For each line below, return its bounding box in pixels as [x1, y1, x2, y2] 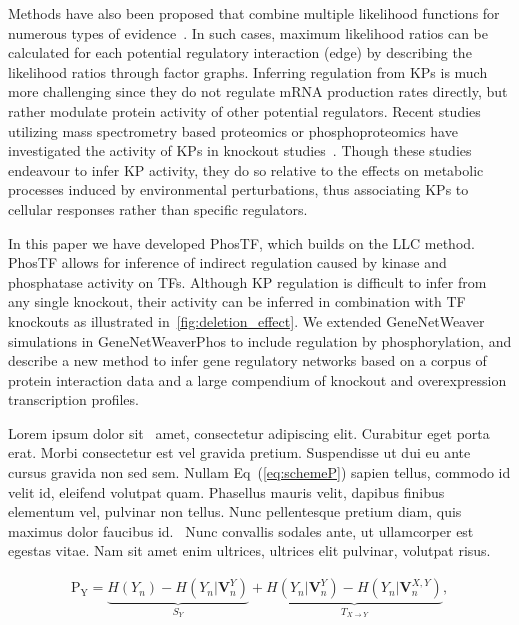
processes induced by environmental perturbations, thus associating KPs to [8, 179, 469, 200]
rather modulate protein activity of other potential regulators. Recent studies [8, 100, 481, 121]
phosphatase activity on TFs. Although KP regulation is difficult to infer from [8, 271, 487, 292]
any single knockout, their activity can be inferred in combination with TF [8, 291, 466, 312]
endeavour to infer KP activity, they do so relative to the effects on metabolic [8, 159, 484, 180]
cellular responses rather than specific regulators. [8, 198, 308, 219]
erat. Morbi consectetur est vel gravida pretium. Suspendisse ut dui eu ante [8, 442, 471, 463]
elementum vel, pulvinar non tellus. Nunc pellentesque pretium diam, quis [8, 501, 462, 522]
